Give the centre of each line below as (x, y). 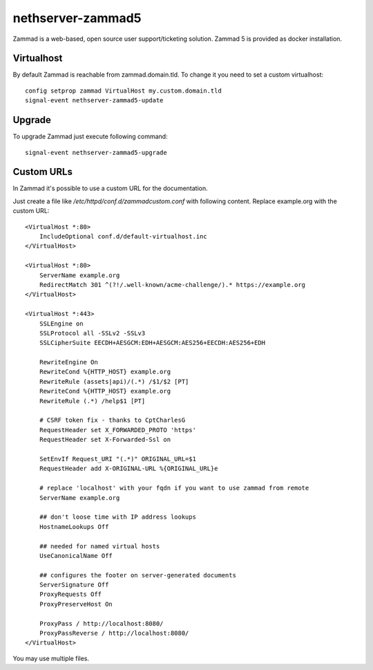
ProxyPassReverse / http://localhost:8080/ (114, 633)
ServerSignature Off (74, 585)
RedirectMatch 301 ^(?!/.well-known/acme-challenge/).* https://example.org (172, 285)
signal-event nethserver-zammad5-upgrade (96, 152)
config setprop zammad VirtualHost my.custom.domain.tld (124, 91)
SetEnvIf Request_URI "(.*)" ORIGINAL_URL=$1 (118, 459)
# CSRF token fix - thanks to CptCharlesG (112, 420)
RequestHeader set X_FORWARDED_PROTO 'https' (118, 430)
